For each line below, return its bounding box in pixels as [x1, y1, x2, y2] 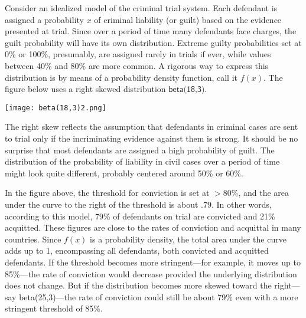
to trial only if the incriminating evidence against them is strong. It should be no [5, 132, 298, 144]
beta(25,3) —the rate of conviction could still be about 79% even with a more [19, 290, 298, 303]
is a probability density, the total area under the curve [90, 232, 287, 245]
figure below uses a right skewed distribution [5, 83, 166, 95]
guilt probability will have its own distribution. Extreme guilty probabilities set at [5, 36, 302, 48]
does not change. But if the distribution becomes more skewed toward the [5, 279, 272, 291]
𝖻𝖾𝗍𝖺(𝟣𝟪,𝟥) [168, 86, 205, 94]
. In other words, [211, 198, 272, 210]
